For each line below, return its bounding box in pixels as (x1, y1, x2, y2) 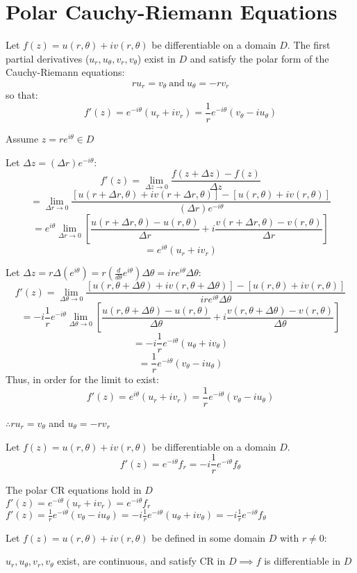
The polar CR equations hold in (6, 483, 142, 497)
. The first (287, 38, 331, 52)
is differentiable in (264, 554, 340, 568)
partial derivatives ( (6, 51, 90, 65)
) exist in (137, 51, 176, 65)
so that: (6, 88, 38, 102)
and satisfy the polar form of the (190, 51, 329, 65)
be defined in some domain (151, 530, 266, 544)
